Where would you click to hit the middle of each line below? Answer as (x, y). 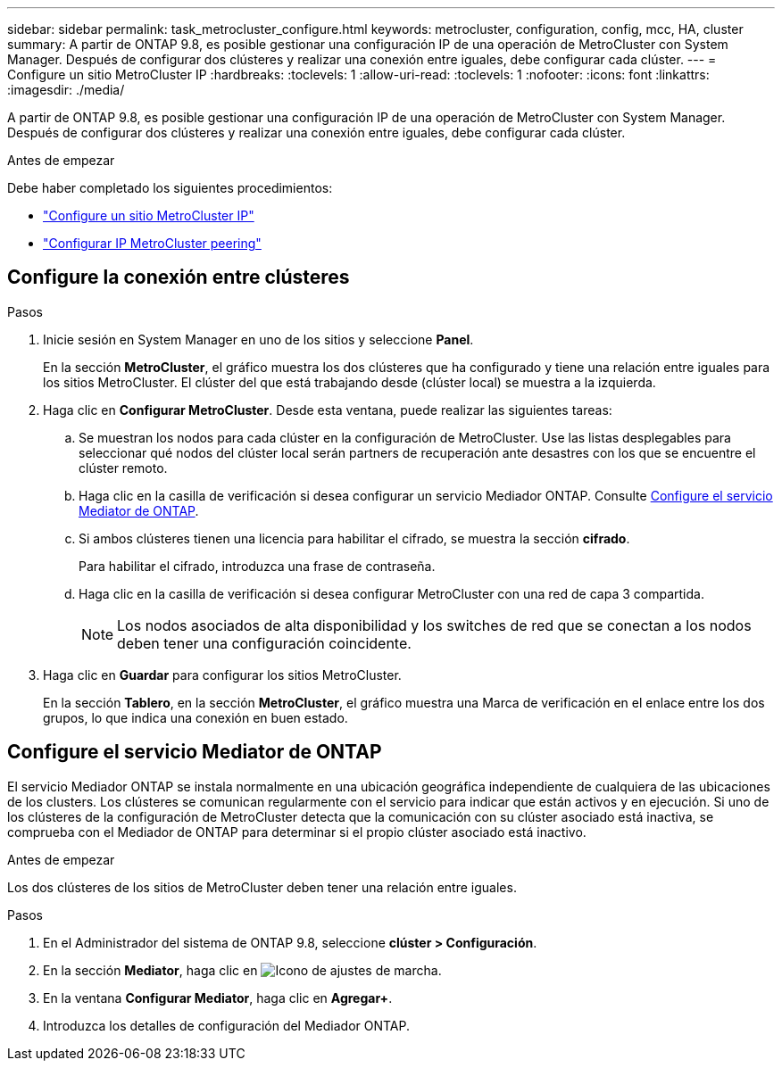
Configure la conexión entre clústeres (179, 277)
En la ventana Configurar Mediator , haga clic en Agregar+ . (218, 998)
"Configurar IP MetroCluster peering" (152, 243)
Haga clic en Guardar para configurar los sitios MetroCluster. (222, 675)
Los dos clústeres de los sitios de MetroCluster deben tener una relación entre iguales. (262, 887)
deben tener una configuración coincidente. (264, 643)
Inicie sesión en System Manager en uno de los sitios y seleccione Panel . (258, 339)
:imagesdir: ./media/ (66, 90)
